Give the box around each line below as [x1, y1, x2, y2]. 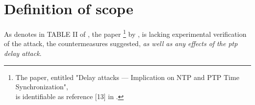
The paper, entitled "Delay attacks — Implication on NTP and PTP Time [15, 72, 239, 82]
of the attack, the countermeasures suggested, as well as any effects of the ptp [4, 38, 238, 49]
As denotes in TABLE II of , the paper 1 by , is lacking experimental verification [4, 27, 247, 39]
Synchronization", [15, 81, 68, 92]
